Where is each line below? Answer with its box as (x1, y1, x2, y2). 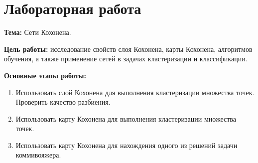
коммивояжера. (15, 150, 61, 160)
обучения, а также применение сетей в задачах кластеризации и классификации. (4, 53, 248, 64)
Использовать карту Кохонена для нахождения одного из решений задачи (15, 140, 238, 150)
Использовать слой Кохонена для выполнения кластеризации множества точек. (15, 87, 255, 97)
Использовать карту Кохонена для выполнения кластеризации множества (15, 113, 236, 124)
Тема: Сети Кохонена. (4, 27, 71, 37)
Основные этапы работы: (4, 70, 86, 80)
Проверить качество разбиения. (15, 97, 111, 107)
